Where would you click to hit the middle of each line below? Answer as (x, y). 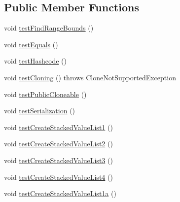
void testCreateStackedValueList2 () (58, 144)
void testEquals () (31, 44)
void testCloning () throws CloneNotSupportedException (90, 77)
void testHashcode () (35, 61)
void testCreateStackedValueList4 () (58, 177)
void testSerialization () (40, 111)
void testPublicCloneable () (45, 94)
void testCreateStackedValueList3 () (58, 160)
